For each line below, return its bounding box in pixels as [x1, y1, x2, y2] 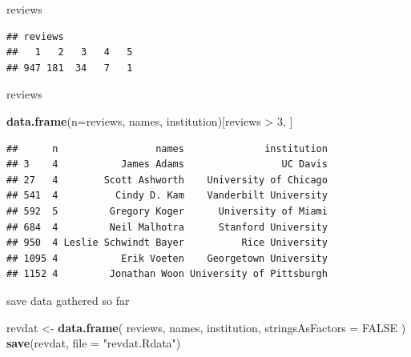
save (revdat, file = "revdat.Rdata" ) [6, 335, 181, 351]
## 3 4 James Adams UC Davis [6, 158, 328, 170]
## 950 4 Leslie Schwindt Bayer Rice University [6, 237, 328, 249]
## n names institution [6, 142, 328, 154]
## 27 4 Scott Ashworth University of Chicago [6, 174, 328, 186]
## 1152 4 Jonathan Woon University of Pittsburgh [6, 268, 328, 280]
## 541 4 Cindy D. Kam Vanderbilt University [6, 190, 328, 202]
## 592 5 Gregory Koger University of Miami [6, 205, 328, 217]
